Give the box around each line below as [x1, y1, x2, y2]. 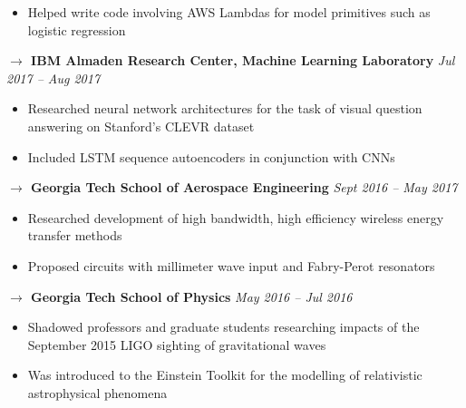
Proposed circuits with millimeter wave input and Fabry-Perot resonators [27, 256, 435, 275]
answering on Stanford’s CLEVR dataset [27, 116, 255, 135]
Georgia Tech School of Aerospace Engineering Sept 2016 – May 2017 [31, 178, 458, 197]
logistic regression [27, 20, 126, 39]
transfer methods [27, 226, 122, 245]
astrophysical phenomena [27, 383, 168, 402]
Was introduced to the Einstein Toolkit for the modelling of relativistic [27, 365, 422, 384]
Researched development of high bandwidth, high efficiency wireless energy [27, 208, 444, 227]
